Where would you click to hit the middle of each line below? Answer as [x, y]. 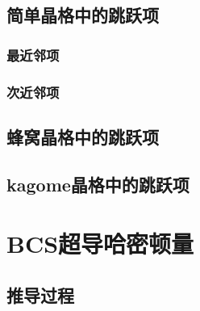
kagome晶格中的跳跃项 [98, 184]
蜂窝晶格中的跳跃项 [83, 136]
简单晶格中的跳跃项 [83, 15]
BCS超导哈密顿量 [100, 244]
